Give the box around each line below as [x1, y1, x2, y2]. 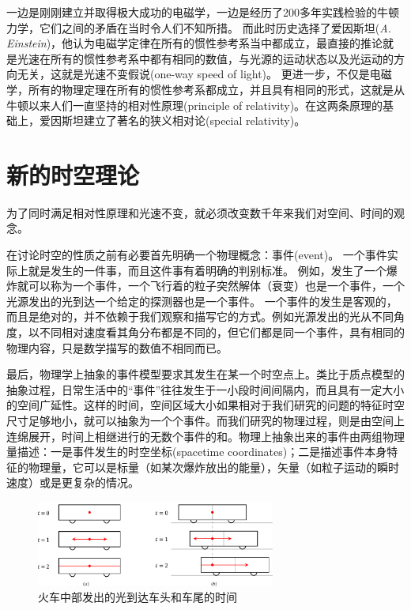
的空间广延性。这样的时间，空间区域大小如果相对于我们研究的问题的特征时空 [6, 397, 405, 413]
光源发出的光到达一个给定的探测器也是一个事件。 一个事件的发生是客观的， [6, 292, 398, 309]
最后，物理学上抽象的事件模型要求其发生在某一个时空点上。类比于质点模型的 [6, 366, 405, 382]
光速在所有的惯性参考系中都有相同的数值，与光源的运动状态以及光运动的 [17, 50, 394, 66]
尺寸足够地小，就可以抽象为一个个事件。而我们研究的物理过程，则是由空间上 [6, 412, 405, 428]
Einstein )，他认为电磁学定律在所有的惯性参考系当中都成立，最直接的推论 [6, 35, 383, 51]
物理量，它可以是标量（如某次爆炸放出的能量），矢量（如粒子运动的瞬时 [28, 458, 399, 475]
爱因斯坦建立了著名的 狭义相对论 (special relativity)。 [39, 112, 306, 129]
